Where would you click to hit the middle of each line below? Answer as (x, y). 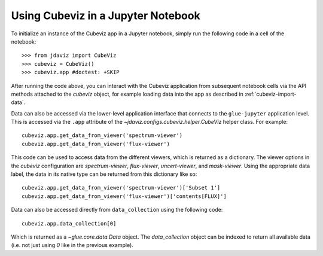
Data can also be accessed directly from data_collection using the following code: (117, 210)
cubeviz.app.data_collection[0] (69, 223)
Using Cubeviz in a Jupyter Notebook (106, 16)
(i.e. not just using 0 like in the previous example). (72, 245)
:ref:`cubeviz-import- (270, 94)
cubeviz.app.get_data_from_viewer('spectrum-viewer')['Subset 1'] (121, 188)
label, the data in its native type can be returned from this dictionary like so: (104, 174)
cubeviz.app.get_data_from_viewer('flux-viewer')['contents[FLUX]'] (124, 196)
